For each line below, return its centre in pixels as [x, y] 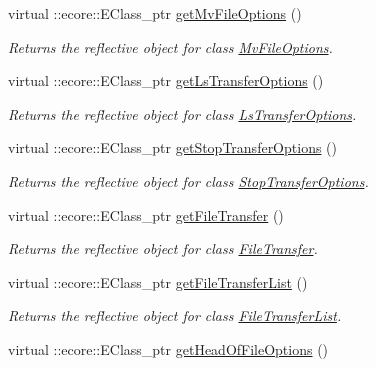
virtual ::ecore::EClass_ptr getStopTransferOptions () [172, 147]
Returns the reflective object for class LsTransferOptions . [182, 113]
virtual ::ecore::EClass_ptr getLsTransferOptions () [166, 80]
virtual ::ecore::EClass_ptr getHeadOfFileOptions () [168, 348]
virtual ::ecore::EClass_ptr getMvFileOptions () [155, 13]
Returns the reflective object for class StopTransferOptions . [188, 180]
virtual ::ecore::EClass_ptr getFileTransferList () [158, 281]
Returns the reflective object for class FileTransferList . [175, 315]
